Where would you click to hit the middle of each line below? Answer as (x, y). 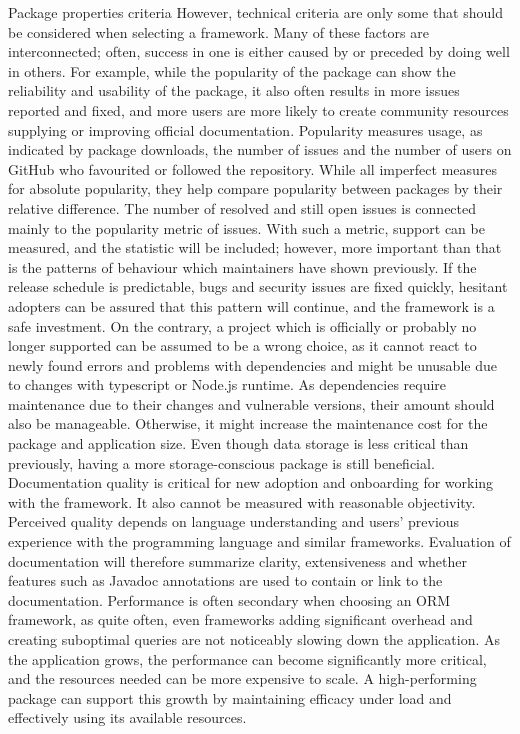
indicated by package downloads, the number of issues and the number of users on (260, 149)
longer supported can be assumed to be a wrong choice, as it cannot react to (242, 345)
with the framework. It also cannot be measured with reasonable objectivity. (242, 501)
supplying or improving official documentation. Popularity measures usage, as (245, 129)
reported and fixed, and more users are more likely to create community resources (258, 109)
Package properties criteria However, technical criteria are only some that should (255, 12)
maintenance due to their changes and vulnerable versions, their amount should (251, 403)
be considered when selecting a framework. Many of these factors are (218, 31)
